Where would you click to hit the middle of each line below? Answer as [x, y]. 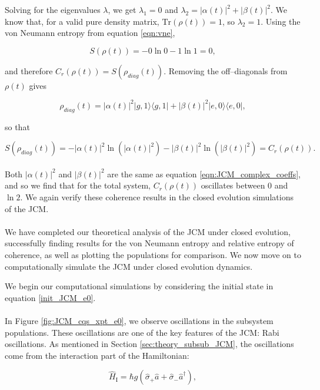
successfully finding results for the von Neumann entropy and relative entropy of [149, 243]
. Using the [281, 21]
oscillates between [233, 185]
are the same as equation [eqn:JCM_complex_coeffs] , [204, 173]
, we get [122, 9]
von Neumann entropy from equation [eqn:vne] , [90, 33]
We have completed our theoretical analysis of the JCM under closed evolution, [148, 231]
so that [17, 126]
